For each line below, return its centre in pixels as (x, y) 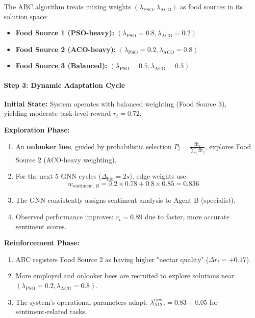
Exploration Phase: (37, 129)
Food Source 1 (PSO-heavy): (65, 33)
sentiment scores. (41, 226)
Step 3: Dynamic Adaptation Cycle (64, 85)
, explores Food (228, 146)
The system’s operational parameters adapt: (82, 302)
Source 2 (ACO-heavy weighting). (66, 159)
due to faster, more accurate (187, 217)
